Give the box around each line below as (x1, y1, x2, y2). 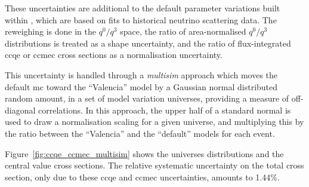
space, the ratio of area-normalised (120, 25, 246, 38)
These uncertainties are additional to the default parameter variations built (5, 2, 280, 14)
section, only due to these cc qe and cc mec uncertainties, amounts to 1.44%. (5, 170, 280, 183)
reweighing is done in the (5, 25, 96, 38)
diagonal (5, 103, 36, 116)
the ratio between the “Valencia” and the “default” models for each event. (5, 127, 275, 139)
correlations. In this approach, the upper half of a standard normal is (38, 103, 291, 116)
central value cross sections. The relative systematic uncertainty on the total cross (5, 159, 304, 171)
